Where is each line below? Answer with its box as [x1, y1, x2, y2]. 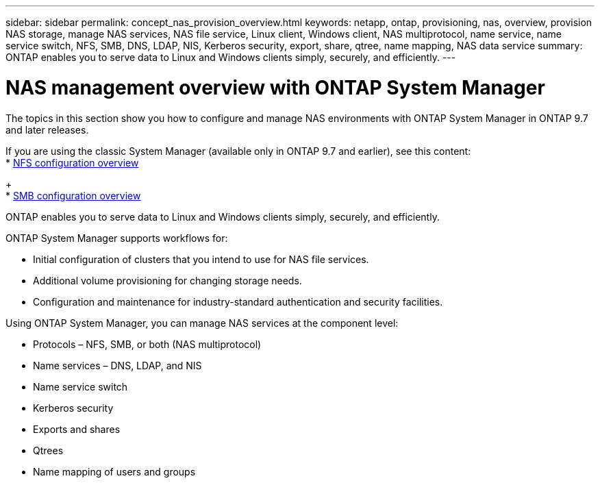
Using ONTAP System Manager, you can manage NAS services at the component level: [5, 317, 399, 329]
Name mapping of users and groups [33, 465, 196, 478]
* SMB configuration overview [5, 189, 141, 201]
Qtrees [33, 444, 64, 456]
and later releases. [5, 123, 89, 136]
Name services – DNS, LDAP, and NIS [33, 359, 202, 371]
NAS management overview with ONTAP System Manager [5, 75, 545, 99]
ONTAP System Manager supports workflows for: [5, 232, 228, 244]
